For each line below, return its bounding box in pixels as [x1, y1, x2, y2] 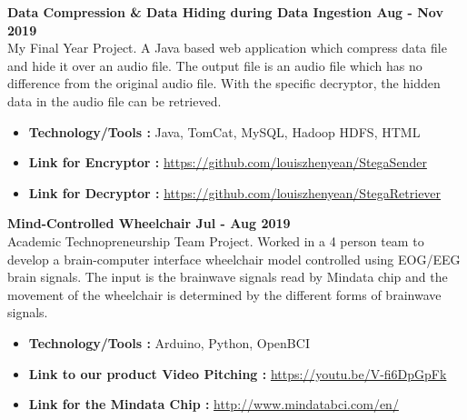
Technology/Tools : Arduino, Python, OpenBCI [28, 333, 310, 352]
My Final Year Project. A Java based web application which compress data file [7, 38, 447, 57]
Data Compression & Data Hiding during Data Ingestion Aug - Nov [7, 3, 443, 21]
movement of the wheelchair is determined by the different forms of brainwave [7, 285, 442, 304]
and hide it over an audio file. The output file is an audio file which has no [7, 55, 422, 75]
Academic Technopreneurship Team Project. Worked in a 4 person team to [7, 231, 424, 250]
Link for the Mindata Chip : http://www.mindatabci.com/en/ [28, 395, 399, 414]
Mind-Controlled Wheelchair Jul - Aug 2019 [7, 214, 291, 233]
